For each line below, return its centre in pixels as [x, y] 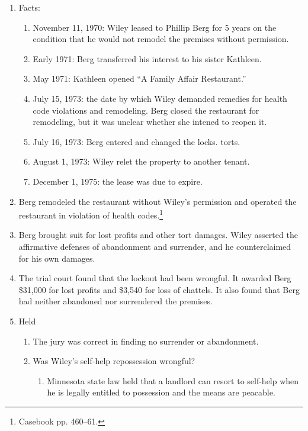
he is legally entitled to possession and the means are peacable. [161, 392]
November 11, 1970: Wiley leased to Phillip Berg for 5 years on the [155, 27]
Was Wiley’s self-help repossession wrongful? [114, 361]
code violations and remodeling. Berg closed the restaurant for [146, 110]
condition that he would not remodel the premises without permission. [161, 39]
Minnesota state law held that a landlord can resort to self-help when [173, 380]
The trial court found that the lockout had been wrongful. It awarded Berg [155, 278]
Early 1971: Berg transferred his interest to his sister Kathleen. [147, 58]
